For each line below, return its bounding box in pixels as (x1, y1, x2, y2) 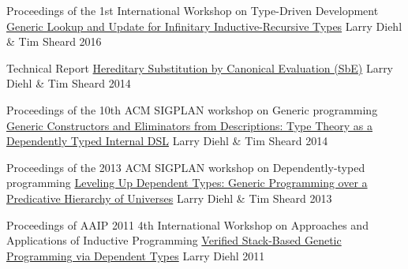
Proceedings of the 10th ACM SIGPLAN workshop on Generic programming (6, 101, 378, 118)
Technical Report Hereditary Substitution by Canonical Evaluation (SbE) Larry (6, 59, 394, 76)
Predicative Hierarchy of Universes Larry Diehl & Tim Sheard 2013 (6, 189, 332, 206)
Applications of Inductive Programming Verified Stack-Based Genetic (6, 232, 342, 248)
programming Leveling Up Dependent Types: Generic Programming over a (6, 174, 368, 191)
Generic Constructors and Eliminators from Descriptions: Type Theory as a (6, 117, 373, 133)
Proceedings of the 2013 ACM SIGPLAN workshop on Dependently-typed (6, 159, 365, 175)
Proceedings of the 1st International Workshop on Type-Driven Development (6, 2, 379, 18)
